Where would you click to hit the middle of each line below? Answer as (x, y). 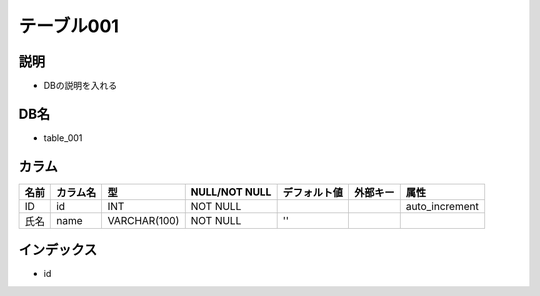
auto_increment (442, 206)
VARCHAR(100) (143, 220)
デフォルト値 (313, 192)
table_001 (63, 137)
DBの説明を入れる (80, 86)
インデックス (58, 250)
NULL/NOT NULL (231, 192)
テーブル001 (69, 26)
